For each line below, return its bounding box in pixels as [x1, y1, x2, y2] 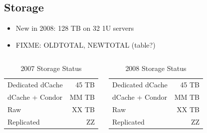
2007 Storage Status [20, 63, 82, 73]
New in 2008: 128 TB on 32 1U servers [15, 23, 134, 33]
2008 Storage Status [125, 63, 187, 73]
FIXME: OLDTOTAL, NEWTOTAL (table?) [15, 39, 156, 50]
